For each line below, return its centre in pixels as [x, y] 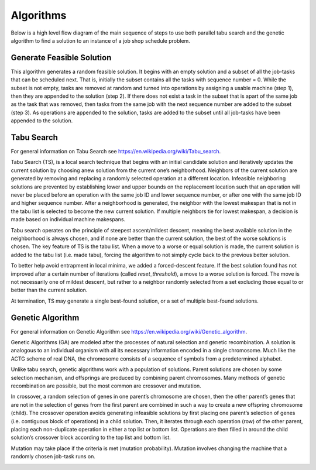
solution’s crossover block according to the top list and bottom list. [91, 438]
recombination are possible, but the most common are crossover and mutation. [106, 386]
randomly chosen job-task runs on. [53, 457]
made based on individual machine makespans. [68, 219]
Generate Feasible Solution [61, 58]
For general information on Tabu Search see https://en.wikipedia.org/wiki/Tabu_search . [116, 152]
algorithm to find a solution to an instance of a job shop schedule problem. [100, 40]
